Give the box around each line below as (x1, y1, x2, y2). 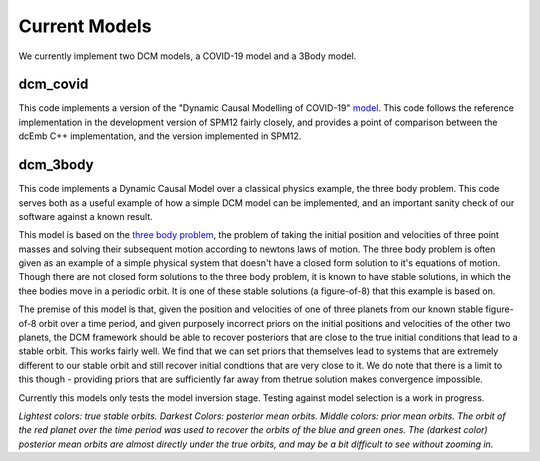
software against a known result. (18, 210, 154, 222)
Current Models (18, 15, 152, 37)
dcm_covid (18, 76, 89, 93)
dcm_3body (18, 156, 94, 174)
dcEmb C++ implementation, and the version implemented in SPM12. (18, 130, 302, 142)
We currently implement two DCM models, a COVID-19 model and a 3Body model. (18, 50, 357, 62)
